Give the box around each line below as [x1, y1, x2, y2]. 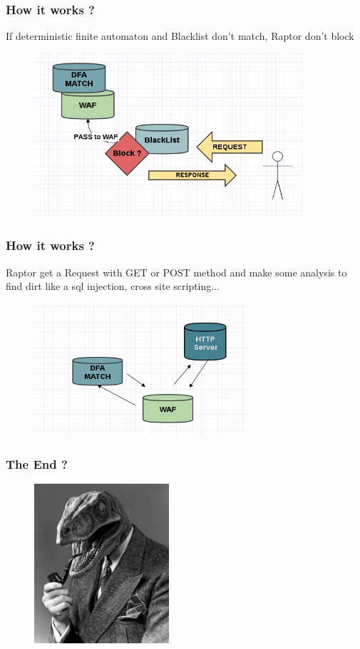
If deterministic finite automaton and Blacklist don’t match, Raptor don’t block [6, 28, 354, 43]
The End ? [6, 455, 68, 472]
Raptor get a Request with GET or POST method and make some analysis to [6, 264, 347, 279]
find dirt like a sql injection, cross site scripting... [6, 279, 220, 294]
